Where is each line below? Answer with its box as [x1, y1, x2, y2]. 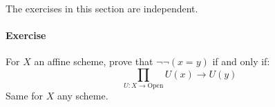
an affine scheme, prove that [34, 54, 153, 69]
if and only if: [212, 54, 270, 69]
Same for [6, 88, 44, 103]
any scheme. [57, 88, 108, 103]
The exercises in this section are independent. [6, 1, 198, 15]
